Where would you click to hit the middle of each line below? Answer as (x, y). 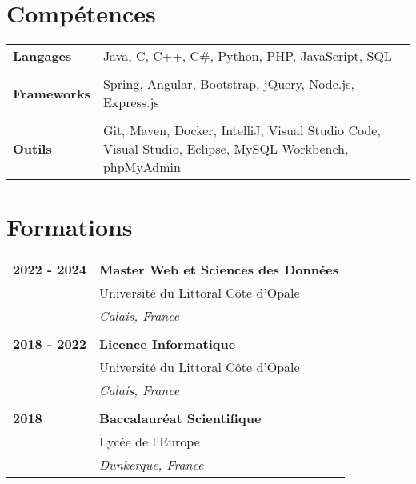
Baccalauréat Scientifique (180, 418)
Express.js (131, 102)
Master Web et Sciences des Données (219, 270)
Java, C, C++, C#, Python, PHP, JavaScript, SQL (247, 56)
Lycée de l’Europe (149, 442)
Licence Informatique (167, 344)
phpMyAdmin (142, 167)
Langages (42, 56)
